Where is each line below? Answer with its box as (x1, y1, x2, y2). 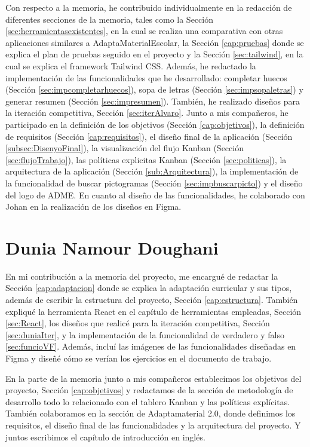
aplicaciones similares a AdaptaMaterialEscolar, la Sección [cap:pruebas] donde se (5, 36, 304, 48)
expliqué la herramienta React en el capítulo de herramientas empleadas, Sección (5, 305, 302, 317)
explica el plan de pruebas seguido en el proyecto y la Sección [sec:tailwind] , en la (5, 48, 303, 60)
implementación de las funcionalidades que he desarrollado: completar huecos (5, 71, 287, 84)
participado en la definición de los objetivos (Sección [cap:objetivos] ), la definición (5, 118, 305, 130)
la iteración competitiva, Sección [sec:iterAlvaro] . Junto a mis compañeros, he (5, 106, 288, 119)
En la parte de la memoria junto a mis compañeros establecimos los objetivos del (5, 372, 302, 384)
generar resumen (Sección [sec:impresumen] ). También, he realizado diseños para (5, 94, 300, 107)
